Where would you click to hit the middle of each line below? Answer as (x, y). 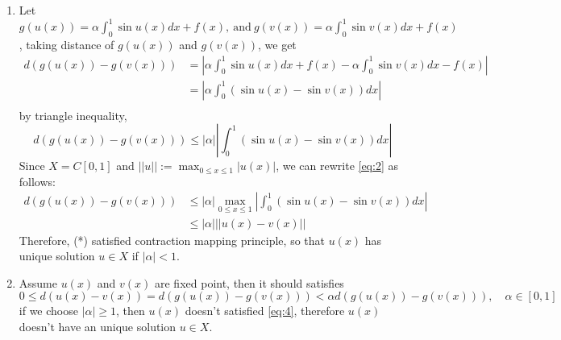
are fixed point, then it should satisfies (249, 282)
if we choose (48, 311)
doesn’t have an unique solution (98, 327)
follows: (37, 181)
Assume (38, 282)
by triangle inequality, (73, 115)
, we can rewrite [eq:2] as (337, 166)
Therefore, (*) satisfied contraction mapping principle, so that (172, 240)
